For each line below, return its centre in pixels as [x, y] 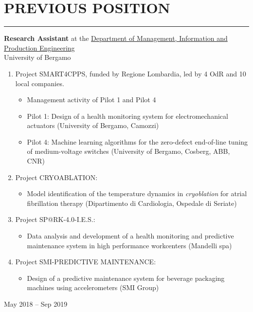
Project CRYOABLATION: [56, 177]
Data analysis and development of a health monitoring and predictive [130, 236]
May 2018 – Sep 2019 [36, 304]
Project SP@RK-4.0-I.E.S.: [55, 219]
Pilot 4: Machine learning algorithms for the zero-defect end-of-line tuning [137, 141]
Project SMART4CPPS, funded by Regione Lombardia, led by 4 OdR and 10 [131, 73]
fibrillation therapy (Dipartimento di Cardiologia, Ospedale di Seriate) [132, 203]
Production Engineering [39, 47]
